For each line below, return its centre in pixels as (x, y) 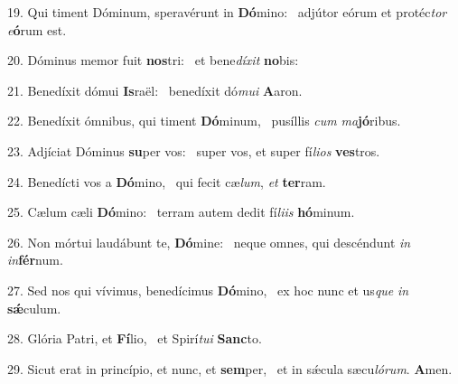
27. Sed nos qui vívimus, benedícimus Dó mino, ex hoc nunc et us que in (208, 290)
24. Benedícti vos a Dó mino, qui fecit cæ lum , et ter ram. (167, 181)
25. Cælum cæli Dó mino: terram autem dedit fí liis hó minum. (181, 212)
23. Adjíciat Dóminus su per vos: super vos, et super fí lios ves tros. (194, 150)
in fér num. (35, 260)
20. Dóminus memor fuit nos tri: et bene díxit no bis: (153, 60)
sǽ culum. (34, 308)
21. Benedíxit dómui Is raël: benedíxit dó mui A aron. (155, 90)
